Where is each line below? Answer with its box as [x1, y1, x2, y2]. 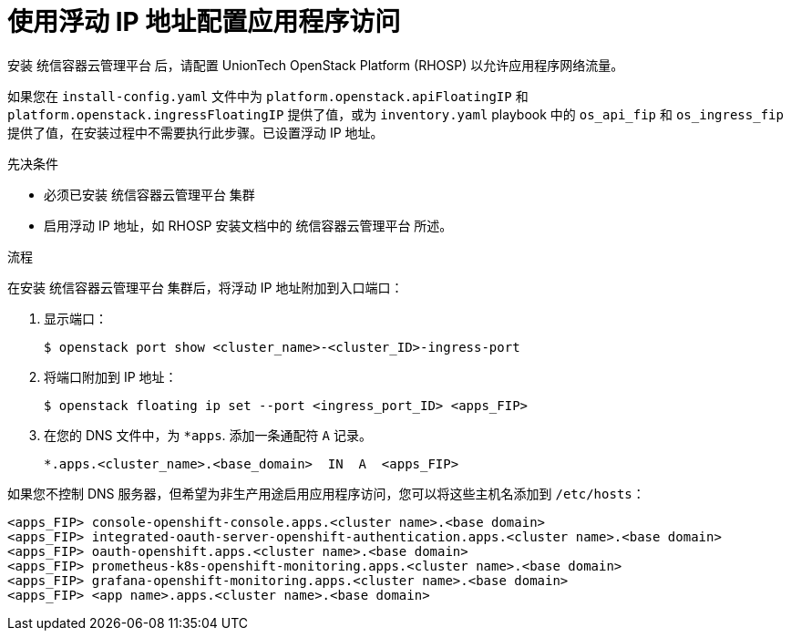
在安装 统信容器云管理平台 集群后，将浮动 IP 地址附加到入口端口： [7, 279, 404, 295]
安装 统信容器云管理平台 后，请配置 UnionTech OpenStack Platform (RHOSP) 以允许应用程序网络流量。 [7, 57, 624, 73]
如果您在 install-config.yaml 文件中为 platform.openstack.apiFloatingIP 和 [7, 87, 529, 104]
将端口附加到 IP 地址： [44, 368, 178, 385]
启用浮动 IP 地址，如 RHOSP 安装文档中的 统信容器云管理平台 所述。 [44, 217, 453, 233]
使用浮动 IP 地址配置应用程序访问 [7, 6, 401, 37]
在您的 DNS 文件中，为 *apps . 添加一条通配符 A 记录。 [44, 427, 372, 443]
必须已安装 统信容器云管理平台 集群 [44, 186, 255, 202]
